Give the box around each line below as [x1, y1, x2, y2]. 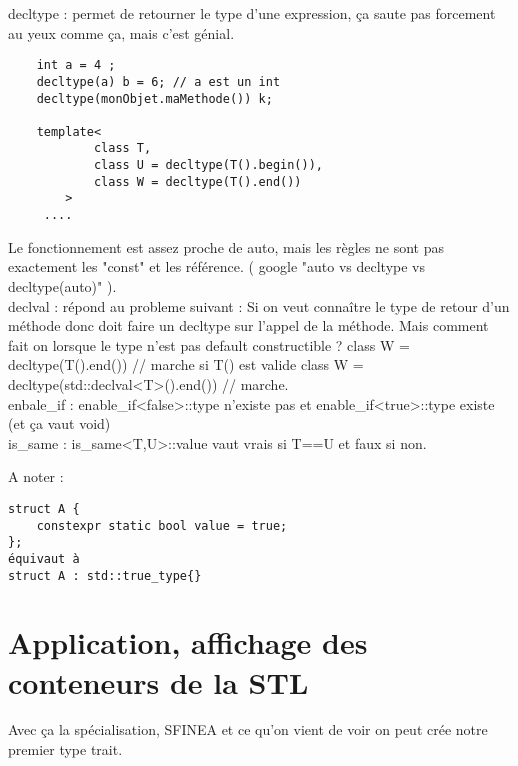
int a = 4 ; [36, 58, 116, 73]
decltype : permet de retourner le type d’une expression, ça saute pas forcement [8, 3, 496, 23]
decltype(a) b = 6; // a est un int [36, 74, 281, 89]
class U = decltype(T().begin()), [93, 158, 323, 173]
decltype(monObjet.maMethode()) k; [36, 91, 273, 106]
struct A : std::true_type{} [8, 568, 202, 583]
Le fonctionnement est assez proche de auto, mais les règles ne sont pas [8, 236, 444, 257]
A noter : [8, 466, 64, 487]
